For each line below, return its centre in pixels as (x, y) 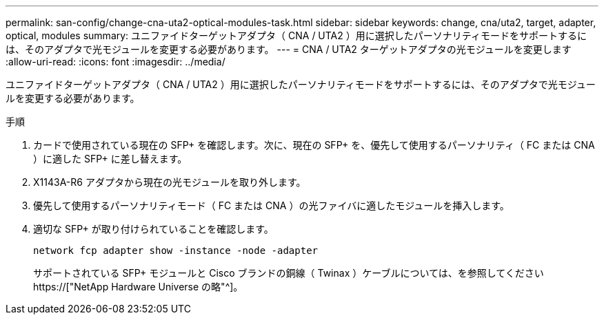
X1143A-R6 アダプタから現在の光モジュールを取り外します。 (170, 182)
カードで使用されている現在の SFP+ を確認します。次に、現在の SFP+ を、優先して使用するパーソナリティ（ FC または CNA (314, 145)
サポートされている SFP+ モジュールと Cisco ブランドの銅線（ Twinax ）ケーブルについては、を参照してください (289, 273)
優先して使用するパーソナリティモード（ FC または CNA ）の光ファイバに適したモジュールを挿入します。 (271, 205)
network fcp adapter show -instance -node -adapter (176, 250)
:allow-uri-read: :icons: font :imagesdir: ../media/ (115, 62)
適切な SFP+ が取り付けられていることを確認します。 (153, 229)
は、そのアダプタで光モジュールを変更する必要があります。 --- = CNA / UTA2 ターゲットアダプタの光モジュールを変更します (289, 49)
